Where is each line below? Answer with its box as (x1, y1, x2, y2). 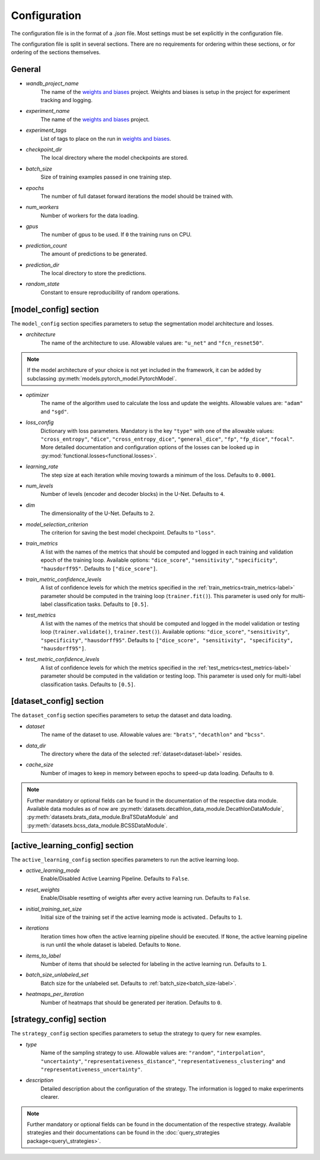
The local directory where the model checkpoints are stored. (40, 154, 189, 162)
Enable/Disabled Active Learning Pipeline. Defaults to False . (40, 875, 190, 882)
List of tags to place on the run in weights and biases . (40, 135, 171, 142)
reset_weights (25, 886, 60, 893)
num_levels (25, 482, 53, 489)
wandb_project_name (25, 80, 79, 87)
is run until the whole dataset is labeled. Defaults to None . (40, 941, 181, 949)
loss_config (25, 419, 54, 426)
